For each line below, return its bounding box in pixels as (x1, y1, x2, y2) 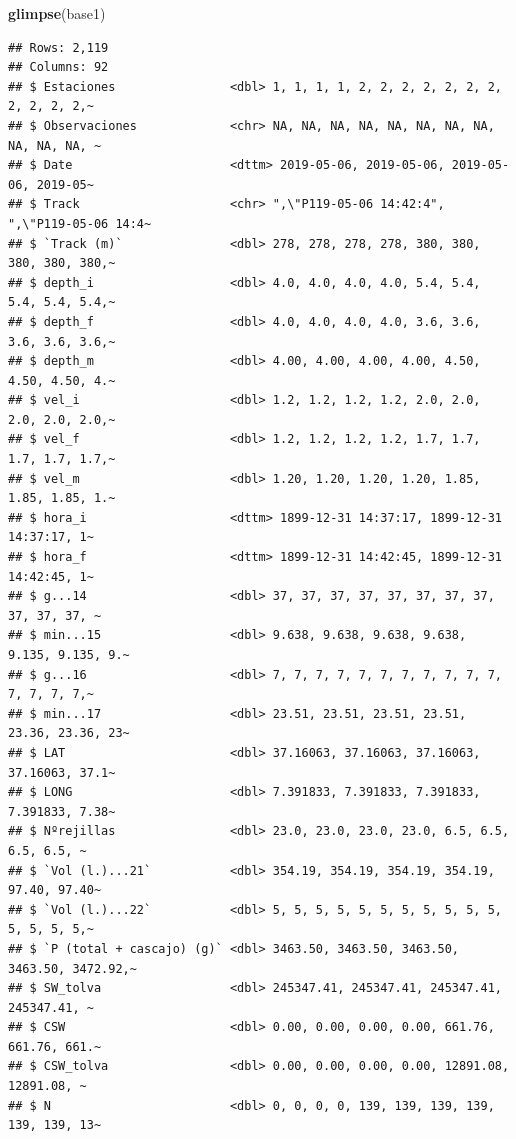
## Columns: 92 (8, 60, 109, 75)
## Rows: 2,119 (8, 40, 109, 55)
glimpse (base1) (8, 3, 106, 23)
